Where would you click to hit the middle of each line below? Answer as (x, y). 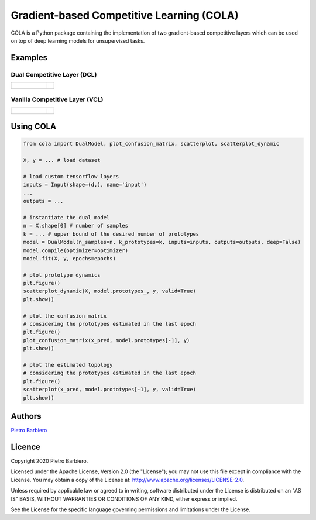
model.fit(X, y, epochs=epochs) (70, 258)
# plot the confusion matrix (65, 316)
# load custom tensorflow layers (71, 177)
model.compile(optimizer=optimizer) (76, 250)
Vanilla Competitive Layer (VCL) (57, 99)
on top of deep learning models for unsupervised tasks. (78, 40)
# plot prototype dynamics (62, 275)
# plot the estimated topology (68, 365)
